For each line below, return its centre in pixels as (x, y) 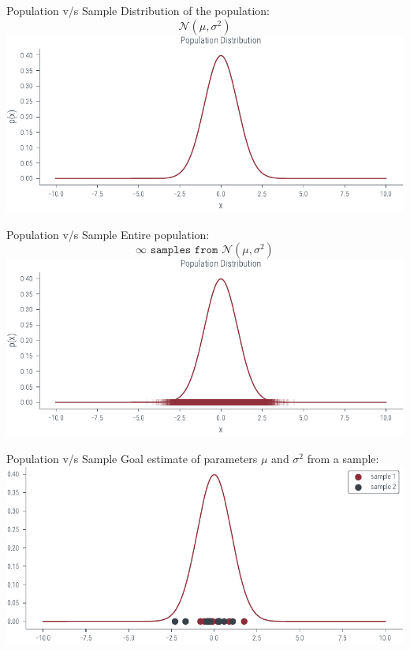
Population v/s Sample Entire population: (108, 234)
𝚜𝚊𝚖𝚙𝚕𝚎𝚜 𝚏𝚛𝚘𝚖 (184, 250)
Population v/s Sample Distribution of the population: (138, 10)
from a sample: (343, 458)
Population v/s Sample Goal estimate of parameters (132, 458)
